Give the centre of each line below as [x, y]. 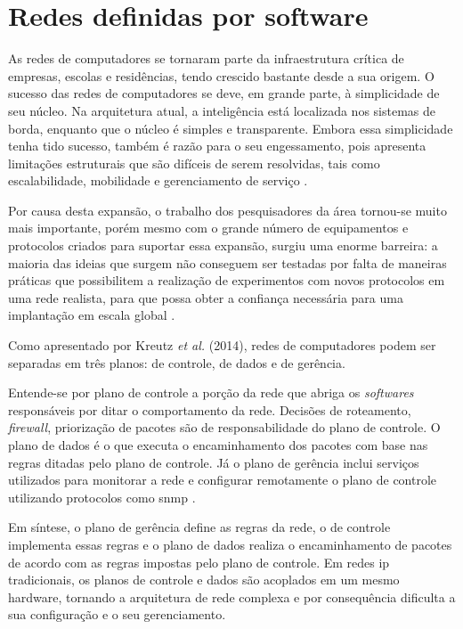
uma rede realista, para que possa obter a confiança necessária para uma [206, 297]
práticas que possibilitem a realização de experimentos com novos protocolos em [227, 280]
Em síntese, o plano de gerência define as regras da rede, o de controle [199, 527]
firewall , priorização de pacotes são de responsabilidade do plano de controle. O [224, 427]
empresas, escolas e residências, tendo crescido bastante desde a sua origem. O [221, 75]
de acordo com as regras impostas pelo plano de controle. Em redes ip [199, 562]
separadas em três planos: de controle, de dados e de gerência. [177, 362]
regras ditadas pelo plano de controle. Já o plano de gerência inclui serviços [214, 462]
